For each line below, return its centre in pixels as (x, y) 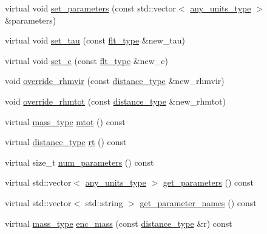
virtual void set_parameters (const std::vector (91, 8)
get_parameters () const (208, 182)
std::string (104, 202)
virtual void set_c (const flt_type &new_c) (86, 60)
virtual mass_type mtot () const (65, 121)
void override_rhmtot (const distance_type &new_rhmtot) (115, 101)
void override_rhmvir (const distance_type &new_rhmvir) (115, 81)
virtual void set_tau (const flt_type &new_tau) (95, 40)
